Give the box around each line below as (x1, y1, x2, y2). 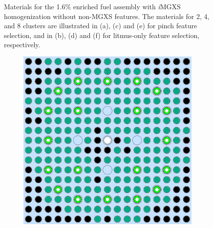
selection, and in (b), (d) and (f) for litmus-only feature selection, (4, 30, 200, 40)
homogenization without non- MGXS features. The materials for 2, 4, (4, 11, 210, 21)
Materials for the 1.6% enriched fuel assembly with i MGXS (4, 1, 181, 11)
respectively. (4, 39, 41, 50)
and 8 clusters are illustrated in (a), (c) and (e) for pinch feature (4, 20, 197, 31)
